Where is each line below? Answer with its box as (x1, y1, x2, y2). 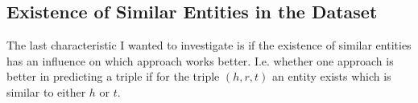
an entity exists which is (272, 68, 391, 85)
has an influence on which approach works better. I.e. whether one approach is (6, 52, 394, 69)
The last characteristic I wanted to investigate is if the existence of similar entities (6, 37, 412, 53)
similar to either (6, 83, 86, 100)
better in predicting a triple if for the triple (6, 68, 220, 85)
